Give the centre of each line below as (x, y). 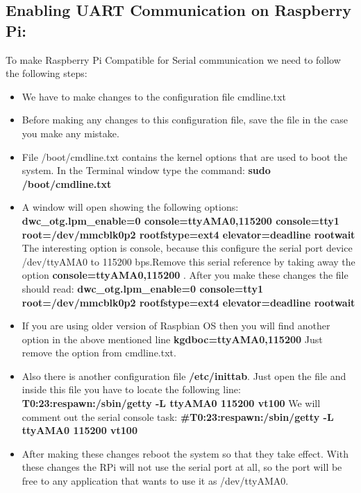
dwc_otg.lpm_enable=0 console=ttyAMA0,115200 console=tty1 (180, 220)
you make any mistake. (70, 133)
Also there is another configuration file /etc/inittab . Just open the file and (184, 375)
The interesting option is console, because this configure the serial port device (187, 248)
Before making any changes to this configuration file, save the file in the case (185, 120)
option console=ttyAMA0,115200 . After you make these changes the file (185, 275)
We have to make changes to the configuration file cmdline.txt (154, 96)
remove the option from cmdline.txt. (99, 353)
